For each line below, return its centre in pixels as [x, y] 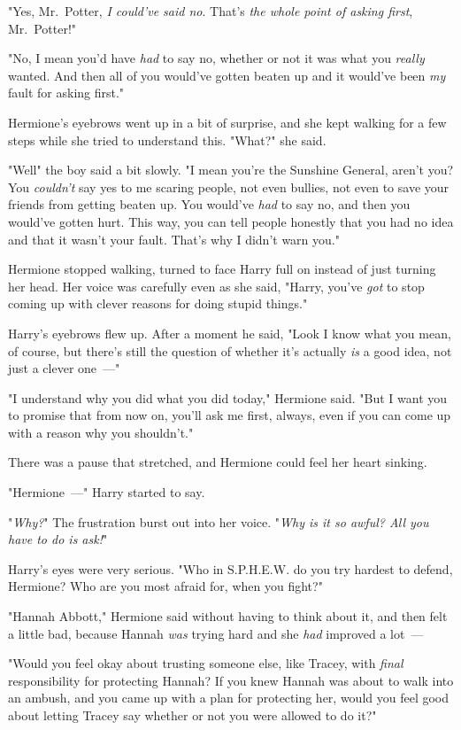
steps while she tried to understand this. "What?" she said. [167, 140]
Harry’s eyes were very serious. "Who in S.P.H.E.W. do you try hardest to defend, [230, 568]
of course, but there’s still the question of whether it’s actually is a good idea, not [230, 350]
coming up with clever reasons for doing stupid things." [158, 303]
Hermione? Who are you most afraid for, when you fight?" [165, 586]
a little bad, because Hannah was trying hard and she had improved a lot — [216, 633]
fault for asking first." [66, 93]
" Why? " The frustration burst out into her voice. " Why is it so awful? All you [219, 521]
